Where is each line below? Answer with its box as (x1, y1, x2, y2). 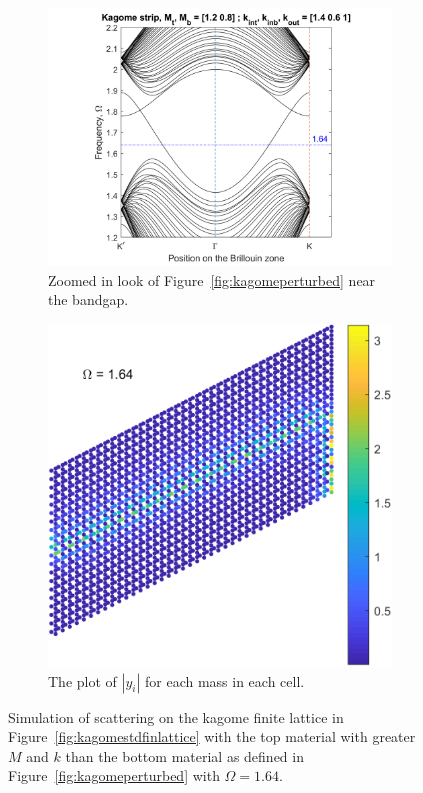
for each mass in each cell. (144, 670, 305, 691)
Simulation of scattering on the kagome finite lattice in (8, 706, 344, 727)
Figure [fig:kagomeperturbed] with (8, 765, 220, 786)
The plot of (48, 670, 117, 691)
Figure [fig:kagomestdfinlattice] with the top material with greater (8, 726, 416, 747)
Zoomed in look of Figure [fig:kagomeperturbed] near (48, 269, 376, 290)
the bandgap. (48, 289, 129, 310)
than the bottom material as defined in (65, 745, 304, 766)
